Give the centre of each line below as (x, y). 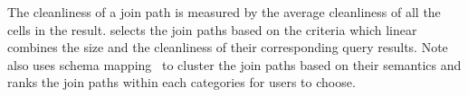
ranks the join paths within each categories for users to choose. (181, 82)
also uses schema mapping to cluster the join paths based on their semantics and (234, 64)
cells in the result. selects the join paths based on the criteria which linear (212, 29)
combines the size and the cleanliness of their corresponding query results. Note (228, 47)
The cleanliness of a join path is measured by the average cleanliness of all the (224, 12)
